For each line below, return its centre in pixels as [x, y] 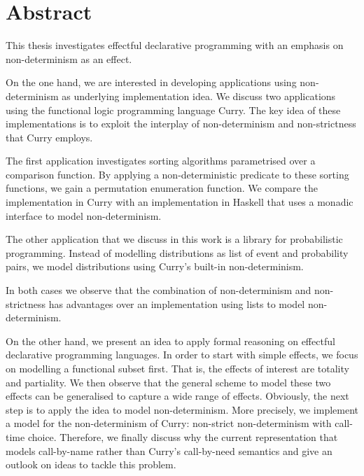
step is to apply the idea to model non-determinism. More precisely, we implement [182, 409]
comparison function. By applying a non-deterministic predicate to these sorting [177, 174]
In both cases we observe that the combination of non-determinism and [159, 290]
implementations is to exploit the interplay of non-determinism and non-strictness [181, 124]
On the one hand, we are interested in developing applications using [151, 82]
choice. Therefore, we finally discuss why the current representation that [183, 436]
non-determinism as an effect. [69, 58]
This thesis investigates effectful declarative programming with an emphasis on [175, 45]
